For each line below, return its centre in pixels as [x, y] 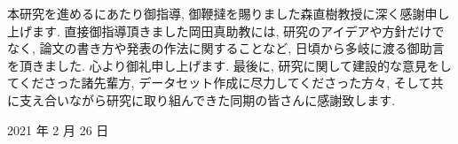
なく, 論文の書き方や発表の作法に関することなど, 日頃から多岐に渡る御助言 [226, 48]
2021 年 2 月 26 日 [58, 129]
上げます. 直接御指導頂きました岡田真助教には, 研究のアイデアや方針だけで [226, 30]
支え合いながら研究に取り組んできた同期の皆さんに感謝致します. [207, 99]
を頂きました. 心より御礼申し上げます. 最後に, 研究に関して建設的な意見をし [229, 65]
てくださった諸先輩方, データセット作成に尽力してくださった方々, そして [219, 83]
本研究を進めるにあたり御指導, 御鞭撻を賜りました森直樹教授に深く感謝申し [229, 13]
